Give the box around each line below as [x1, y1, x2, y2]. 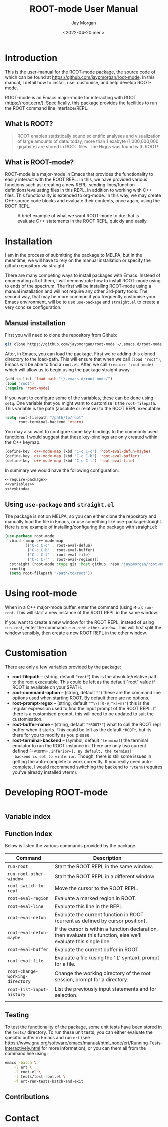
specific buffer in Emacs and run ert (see [5, 1035, 90, 1041]
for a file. [54, 961, 76, 968]
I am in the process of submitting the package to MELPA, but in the [5, 252, 142, 258]
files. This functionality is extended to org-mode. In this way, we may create [5, 192, 161, 198]
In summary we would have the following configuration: [5, 467, 119, 473]
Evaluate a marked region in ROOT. [54, 895, 137, 902]
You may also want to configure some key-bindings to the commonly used [5, 429, 158, 435]
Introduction [5, 52, 58, 63]
